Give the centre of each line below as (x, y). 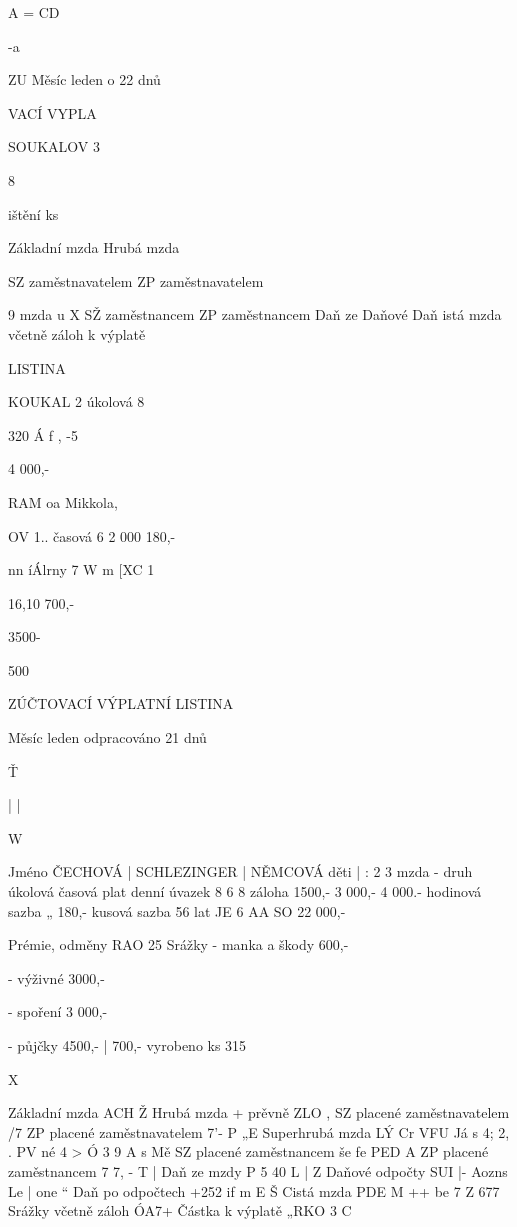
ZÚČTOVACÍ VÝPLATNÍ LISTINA (121, 703)
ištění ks (33, 213)
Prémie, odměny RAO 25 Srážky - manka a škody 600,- (178, 944)
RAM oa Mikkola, (63, 501)
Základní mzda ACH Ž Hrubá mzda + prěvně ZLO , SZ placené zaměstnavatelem (259, 1112)
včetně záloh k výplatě (77, 333)
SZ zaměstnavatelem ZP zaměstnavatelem (136, 280)
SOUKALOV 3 (54, 146)
